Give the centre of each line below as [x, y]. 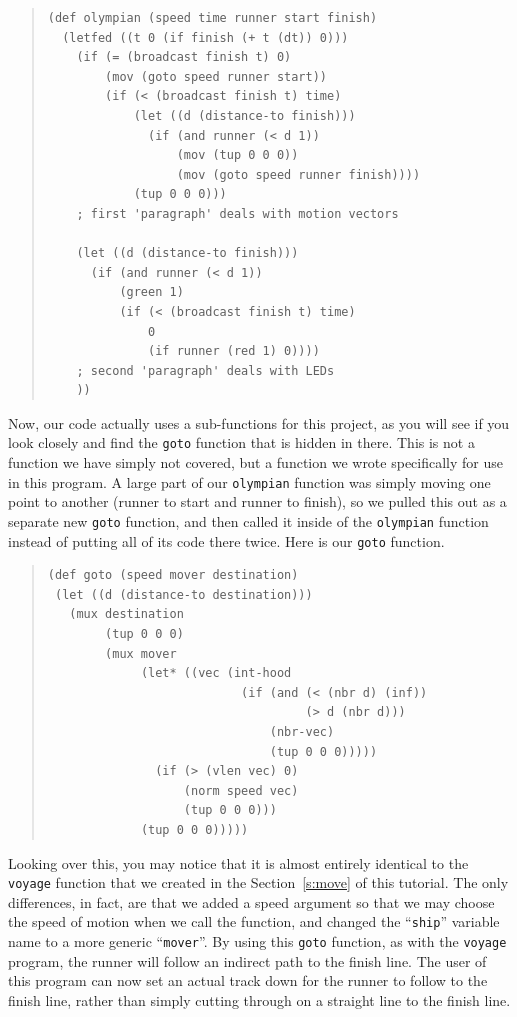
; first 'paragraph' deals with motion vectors [237, 213]
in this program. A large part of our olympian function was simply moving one [249, 481]
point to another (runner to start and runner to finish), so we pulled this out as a [257, 501]
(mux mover [141, 653]
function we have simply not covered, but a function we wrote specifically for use [255, 462]
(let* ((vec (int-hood [216, 673]
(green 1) [151, 292]
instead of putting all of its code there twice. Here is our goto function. [226, 540]
